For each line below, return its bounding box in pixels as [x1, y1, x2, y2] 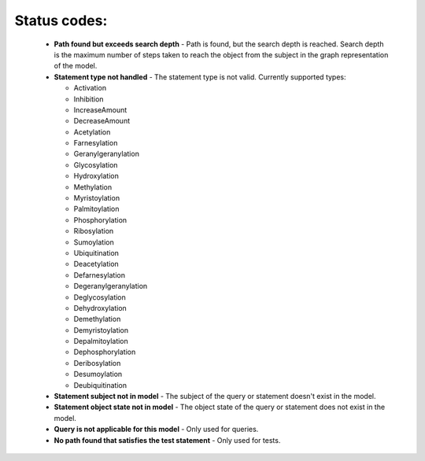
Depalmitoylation [73, 337, 129, 346]
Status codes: [14, 12, 108, 29]
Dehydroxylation [73, 303, 128, 312]
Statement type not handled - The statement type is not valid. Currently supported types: [54, 72, 346, 82]
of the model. [54, 61, 98, 71]
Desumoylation [73, 370, 123, 379]
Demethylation [73, 315, 121, 324]
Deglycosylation [73, 292, 126, 302]
